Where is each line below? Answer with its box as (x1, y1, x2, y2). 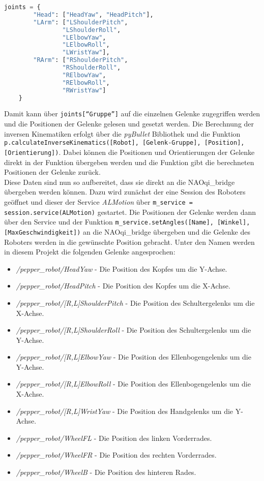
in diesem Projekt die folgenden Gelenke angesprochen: (4, 246, 175, 257)
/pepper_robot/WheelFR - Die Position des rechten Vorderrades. (16, 450, 217, 460)
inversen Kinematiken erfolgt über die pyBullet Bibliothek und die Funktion (4, 128, 241, 139)
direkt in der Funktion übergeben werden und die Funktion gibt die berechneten (4, 156, 254, 167)
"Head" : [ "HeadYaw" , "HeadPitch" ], (33, 11, 154, 18)
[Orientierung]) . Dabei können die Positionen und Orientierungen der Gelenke (4, 146, 255, 157)
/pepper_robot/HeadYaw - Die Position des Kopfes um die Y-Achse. (16, 263, 227, 274)
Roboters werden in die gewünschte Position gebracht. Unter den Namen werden (4, 236, 255, 247)
